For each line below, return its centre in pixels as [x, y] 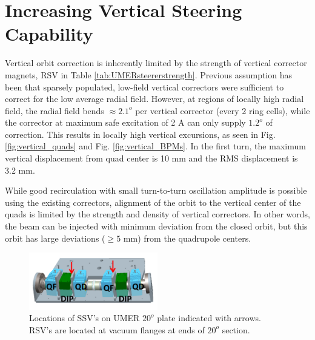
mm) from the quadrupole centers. [187, 238]
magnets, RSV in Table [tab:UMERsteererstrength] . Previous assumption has [149, 74]
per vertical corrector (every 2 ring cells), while [223, 110]
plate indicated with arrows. [209, 318]
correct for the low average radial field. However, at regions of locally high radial [154, 99]
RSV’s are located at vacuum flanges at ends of [117, 329]
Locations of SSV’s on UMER [85, 318]
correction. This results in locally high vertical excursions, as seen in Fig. [140, 134]
